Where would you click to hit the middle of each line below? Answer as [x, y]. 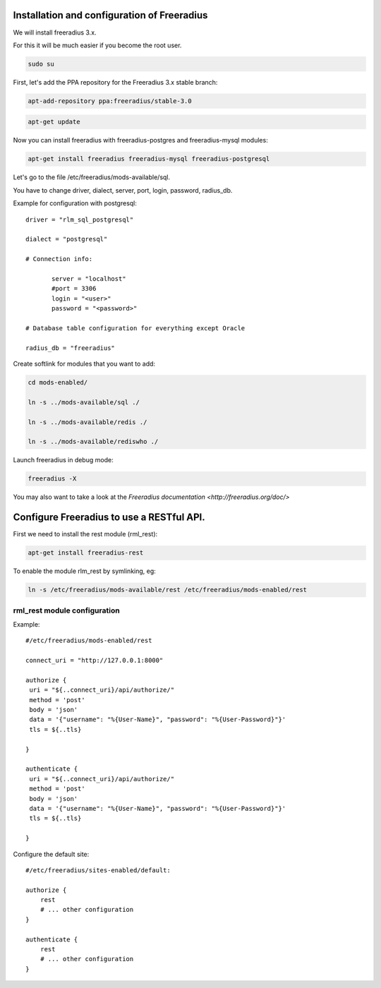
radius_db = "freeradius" [71, 348]
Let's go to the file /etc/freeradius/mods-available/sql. [92, 177]
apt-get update [54, 122]
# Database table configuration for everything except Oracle [135, 328]
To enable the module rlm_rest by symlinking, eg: [85, 571]
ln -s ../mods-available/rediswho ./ [93, 442]
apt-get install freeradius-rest [86, 553]
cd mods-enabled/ [58, 382]
